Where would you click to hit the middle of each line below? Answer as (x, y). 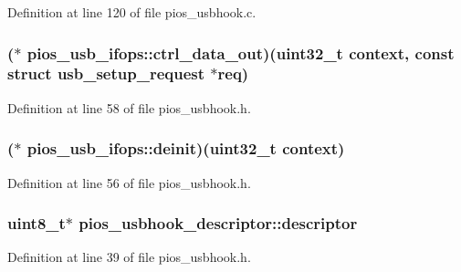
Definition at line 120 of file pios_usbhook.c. (132, 12)
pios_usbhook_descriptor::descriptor (218, 223)
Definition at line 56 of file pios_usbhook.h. (129, 182)
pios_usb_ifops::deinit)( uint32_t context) (186, 148)
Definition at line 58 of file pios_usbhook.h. (129, 107)
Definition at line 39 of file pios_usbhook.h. (129, 257)
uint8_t (37, 223)
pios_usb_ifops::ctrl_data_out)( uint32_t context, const (241, 52)
